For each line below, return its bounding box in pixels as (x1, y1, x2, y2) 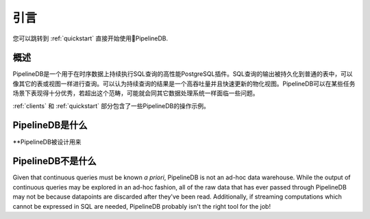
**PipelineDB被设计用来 (12, 138, 82, 146)
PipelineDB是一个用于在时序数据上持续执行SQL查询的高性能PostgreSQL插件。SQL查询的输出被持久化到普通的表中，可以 (12, 70, 353, 78)
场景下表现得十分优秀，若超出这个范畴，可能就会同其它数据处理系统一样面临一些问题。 (12, 89, 259, 97)
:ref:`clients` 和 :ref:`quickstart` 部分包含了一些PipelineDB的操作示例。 (12, 101, 210, 109)
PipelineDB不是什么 (12, 155, 97, 167)
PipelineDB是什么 (12, 120, 88, 131)
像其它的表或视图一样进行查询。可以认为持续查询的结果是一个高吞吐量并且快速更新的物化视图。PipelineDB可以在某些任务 (12, 79, 356, 88)
